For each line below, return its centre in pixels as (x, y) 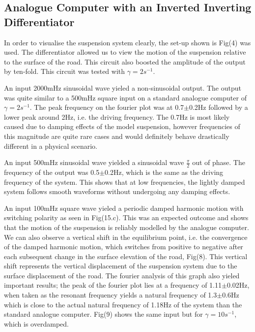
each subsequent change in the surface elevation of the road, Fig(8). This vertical (126, 256)
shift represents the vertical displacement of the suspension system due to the (121, 266)
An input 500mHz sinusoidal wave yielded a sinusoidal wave (94, 162)
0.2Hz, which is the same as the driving (164, 172)
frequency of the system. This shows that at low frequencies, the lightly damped (125, 182)
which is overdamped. (36, 323)
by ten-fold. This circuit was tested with (65, 71)
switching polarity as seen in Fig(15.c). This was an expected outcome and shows (126, 217)
